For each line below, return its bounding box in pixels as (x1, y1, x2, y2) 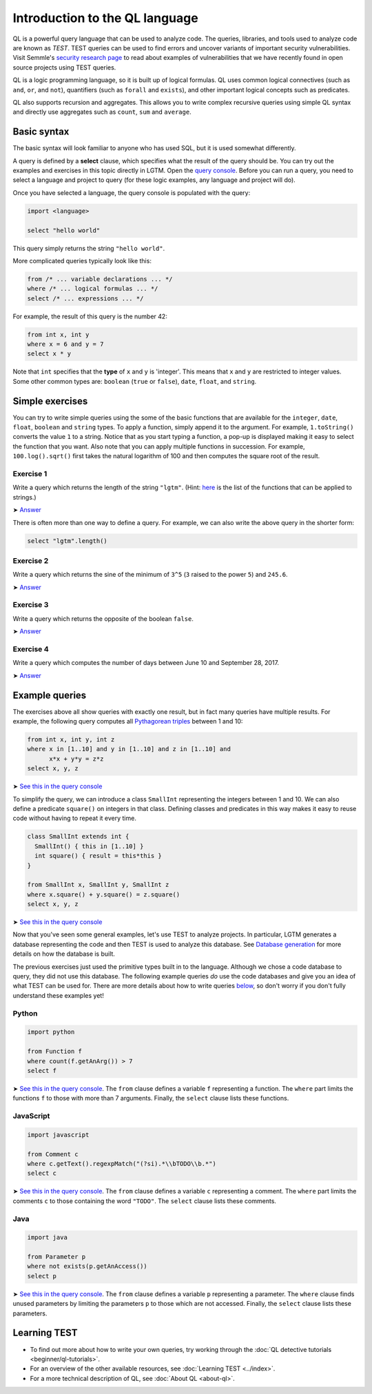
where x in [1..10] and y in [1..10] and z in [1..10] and (27, 745, 231, 753)
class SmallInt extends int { (27, 832, 130, 841)
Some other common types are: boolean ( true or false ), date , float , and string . (12, 377, 257, 385)
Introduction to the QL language (12, 10, 199, 25)
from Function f (27, 1047, 83, 1056)
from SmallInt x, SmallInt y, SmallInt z (27, 881, 169, 889)
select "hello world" (27, 226, 101, 234)
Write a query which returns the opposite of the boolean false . (12, 614, 194, 623)
